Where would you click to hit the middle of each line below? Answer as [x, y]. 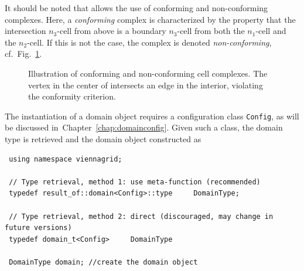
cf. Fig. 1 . [23, 54]
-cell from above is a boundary [112, 31]
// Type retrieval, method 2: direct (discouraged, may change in [141, 216]
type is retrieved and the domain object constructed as [103, 139]
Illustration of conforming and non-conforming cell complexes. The [148, 73]
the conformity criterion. [72, 96]
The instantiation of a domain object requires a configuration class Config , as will [152, 116]
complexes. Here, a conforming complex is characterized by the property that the [150, 19]
